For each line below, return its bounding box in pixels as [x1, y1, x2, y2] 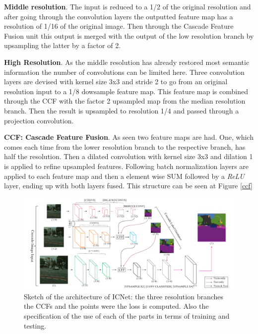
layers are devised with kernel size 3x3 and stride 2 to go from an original [4, 76, 228, 87]
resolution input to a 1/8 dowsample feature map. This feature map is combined [4, 86, 248, 96]
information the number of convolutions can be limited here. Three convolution [4, 66, 245, 77]
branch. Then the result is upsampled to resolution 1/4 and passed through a [4, 105, 239, 115]
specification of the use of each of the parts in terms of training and [24, 310, 230, 321]
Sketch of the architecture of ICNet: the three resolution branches [24, 291, 224, 301]
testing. [24, 320, 47, 331]
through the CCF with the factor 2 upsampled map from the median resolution [4, 96, 246, 106]
